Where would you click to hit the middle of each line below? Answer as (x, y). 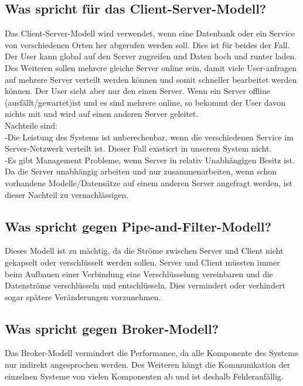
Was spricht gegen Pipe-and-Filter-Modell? (138, 226)
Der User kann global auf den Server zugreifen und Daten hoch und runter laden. (151, 56)
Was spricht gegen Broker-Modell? (112, 328)
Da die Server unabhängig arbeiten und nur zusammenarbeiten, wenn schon (141, 171)
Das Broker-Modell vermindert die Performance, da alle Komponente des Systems (151, 353)
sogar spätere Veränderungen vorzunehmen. (83, 296)
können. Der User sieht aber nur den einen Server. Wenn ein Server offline (137, 91)
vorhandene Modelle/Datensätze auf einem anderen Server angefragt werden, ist (149, 182)
